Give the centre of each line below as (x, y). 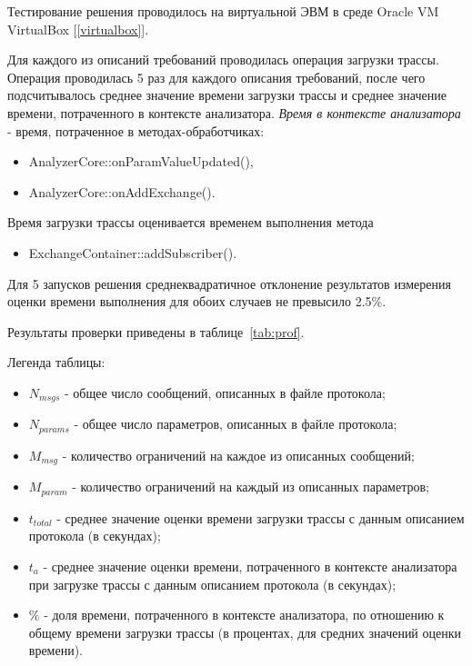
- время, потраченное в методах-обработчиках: (136, 130)
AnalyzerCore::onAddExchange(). (122, 191)
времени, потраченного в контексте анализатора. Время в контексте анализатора (234, 112)
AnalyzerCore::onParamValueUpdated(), (141, 161)
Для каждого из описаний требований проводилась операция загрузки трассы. (223, 60)
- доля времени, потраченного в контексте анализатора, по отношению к (244, 615)
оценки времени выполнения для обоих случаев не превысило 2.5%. (197, 301)
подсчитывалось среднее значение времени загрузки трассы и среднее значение (227, 95)
